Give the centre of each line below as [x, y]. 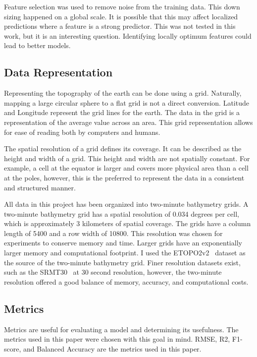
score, [13, 348]
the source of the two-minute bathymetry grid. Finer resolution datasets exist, [122, 262]
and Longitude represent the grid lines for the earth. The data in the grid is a [122, 112]
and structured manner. [40, 187]
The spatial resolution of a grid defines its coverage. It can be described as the [123, 149]
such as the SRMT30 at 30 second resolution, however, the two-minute [113, 272]
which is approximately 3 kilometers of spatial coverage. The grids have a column [128, 223]
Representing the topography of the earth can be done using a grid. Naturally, [123, 93]
